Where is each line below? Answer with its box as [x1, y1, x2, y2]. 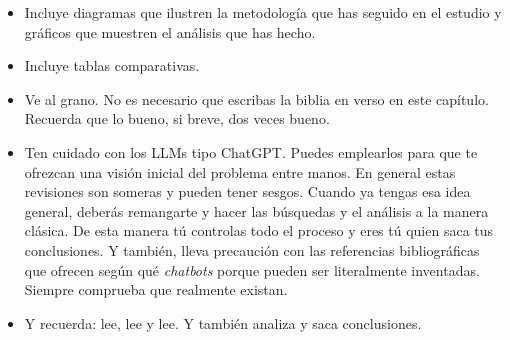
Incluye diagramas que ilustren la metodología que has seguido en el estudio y [24, 2, 502, 22]
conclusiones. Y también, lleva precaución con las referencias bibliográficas [24, 239, 480, 260]
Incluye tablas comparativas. [24, 55, 200, 76]
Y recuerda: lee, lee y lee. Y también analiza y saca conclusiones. [24, 312, 422, 333]
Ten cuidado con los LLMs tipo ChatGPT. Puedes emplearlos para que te [24, 141, 478, 162]
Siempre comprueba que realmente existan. [24, 279, 288, 300]
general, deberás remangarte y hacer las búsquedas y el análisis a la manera [24, 200, 489, 221]
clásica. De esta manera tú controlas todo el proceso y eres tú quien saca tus [24, 220, 494, 241]
